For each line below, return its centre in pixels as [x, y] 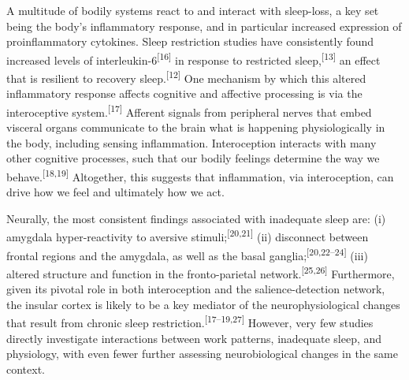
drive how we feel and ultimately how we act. [115, 192]
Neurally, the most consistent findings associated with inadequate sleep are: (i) [196, 218]
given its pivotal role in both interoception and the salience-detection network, [196, 289]
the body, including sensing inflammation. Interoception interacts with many [191, 142]
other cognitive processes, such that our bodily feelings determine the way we [193, 158]
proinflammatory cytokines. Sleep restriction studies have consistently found [190, 41]
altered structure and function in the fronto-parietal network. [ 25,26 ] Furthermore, [201, 272]
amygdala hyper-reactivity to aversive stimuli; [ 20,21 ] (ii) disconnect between [188, 235]
